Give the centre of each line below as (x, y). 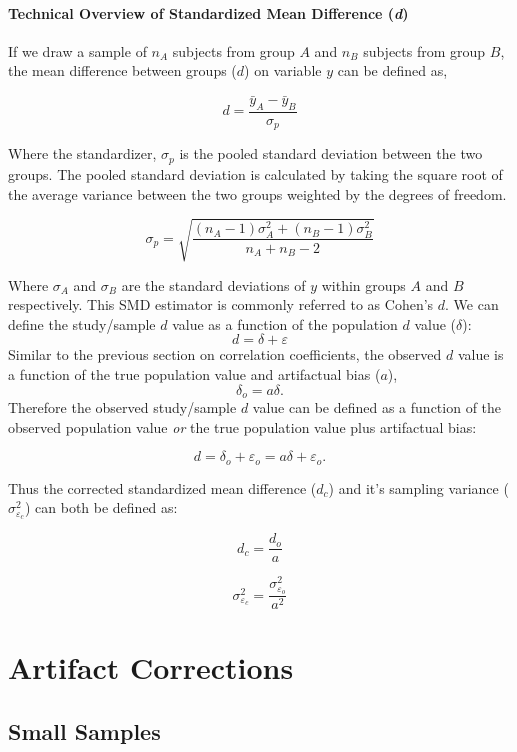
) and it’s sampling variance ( (418, 487)
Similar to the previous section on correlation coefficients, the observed (225, 354)
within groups (363, 284)
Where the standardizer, (82, 153)
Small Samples (84, 730)
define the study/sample (82, 323)
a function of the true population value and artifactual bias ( (194, 374)
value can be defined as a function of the (377, 407)
